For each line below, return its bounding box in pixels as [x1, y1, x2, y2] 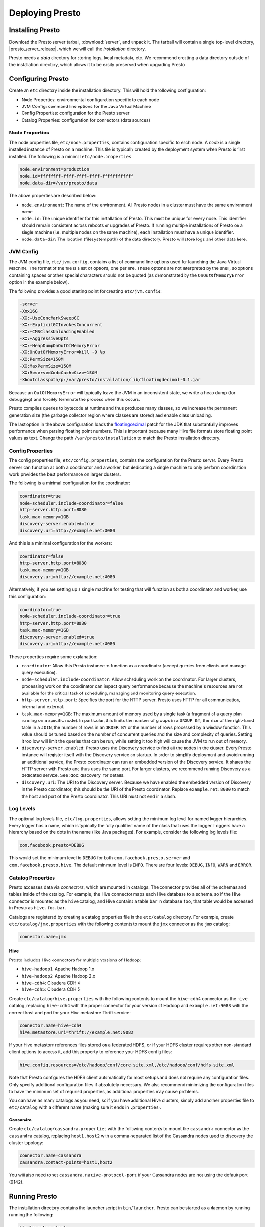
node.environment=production [19, 166, 90, 172]
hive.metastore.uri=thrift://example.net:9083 [19, 1029, 133, 1035]
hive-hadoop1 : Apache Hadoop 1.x [21, 966, 95, 972]
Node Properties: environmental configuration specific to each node [21, 96, 159, 103]
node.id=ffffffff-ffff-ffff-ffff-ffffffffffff [19, 173, 133, 179]
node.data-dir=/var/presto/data [19, 180, 98, 186]
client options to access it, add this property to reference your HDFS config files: [9, 1049, 172, 1055]
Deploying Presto [9, 7, 81, 18]
